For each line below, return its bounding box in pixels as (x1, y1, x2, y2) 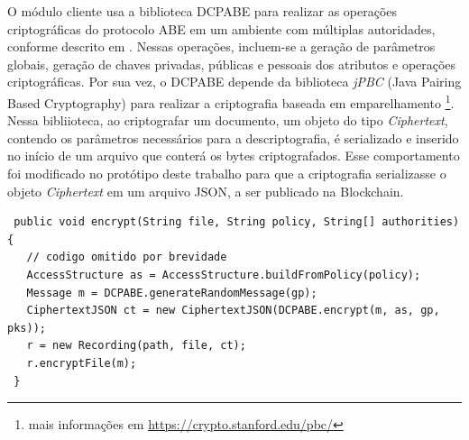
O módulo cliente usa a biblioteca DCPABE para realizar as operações (7, 2, 398, 20)
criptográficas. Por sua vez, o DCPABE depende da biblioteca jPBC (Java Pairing (7, 72, 462, 91)
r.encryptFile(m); (26, 356, 137, 370)
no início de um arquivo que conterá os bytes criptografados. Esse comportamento (7, 146, 460, 165)
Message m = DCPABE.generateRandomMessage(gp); (26, 286, 317, 299)
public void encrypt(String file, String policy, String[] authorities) (14, 215, 460, 229)
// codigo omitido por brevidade (26, 251, 227, 264)
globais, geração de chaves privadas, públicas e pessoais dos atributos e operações (7, 54, 456, 73)
